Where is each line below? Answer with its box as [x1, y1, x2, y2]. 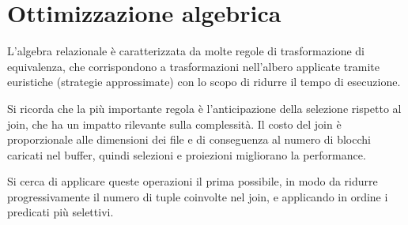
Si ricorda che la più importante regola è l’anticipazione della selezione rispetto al [7, 99, 402, 116]
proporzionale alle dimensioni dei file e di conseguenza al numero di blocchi [7, 131, 371, 148]
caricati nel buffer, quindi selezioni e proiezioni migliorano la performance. [7, 146, 366, 163]
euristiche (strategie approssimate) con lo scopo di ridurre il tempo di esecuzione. [7, 73, 401, 90]
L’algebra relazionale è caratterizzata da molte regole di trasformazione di [7, 43, 365, 59]
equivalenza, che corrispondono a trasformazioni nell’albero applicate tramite [7, 58, 380, 74]
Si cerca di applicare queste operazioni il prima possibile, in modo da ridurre [7, 173, 378, 189]
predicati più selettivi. [7, 204, 114, 220]
